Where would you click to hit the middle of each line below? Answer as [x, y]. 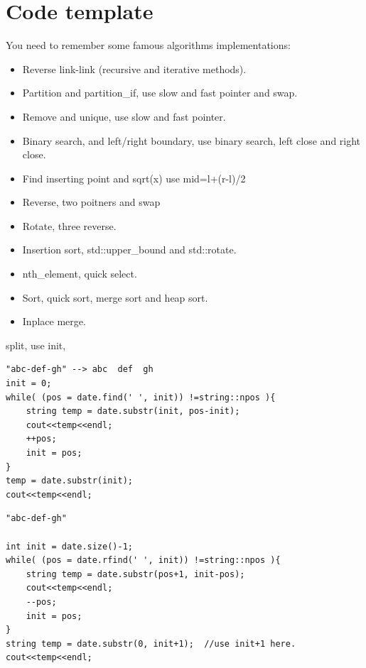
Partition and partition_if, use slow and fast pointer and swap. [160, 93]
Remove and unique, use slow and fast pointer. [124, 116]
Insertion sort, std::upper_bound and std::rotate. [129, 250]
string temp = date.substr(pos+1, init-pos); [135, 574]
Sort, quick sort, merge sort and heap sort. [115, 297]
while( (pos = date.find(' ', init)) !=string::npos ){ [141, 397]
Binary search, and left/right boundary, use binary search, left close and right [192, 140]
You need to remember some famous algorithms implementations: [148, 45]
